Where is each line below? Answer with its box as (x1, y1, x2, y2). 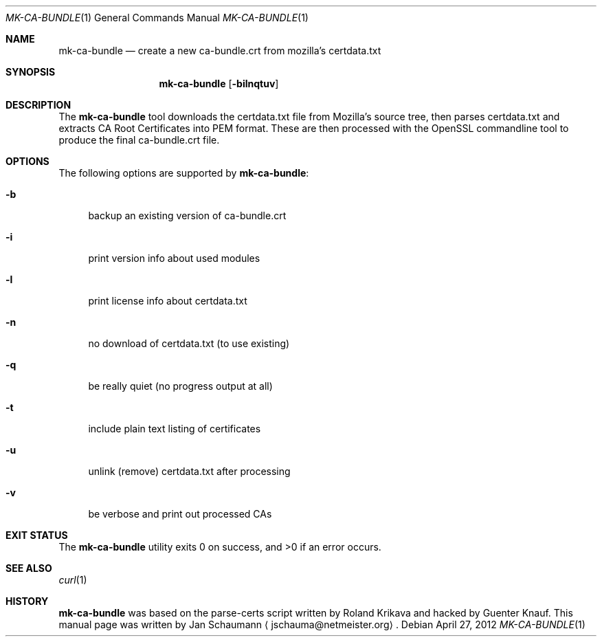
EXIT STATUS (5, 529, 68, 541)
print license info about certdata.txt (88, 295, 247, 307)
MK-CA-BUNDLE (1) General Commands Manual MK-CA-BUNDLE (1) (5, 12, 309, 23)
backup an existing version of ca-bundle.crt (88, 210, 287, 221)
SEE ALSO (5, 562, 52, 574)
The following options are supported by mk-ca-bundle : (58, 167, 309, 179)
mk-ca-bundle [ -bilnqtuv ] (159, 78, 279, 89)
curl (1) (58, 574, 87, 586)
